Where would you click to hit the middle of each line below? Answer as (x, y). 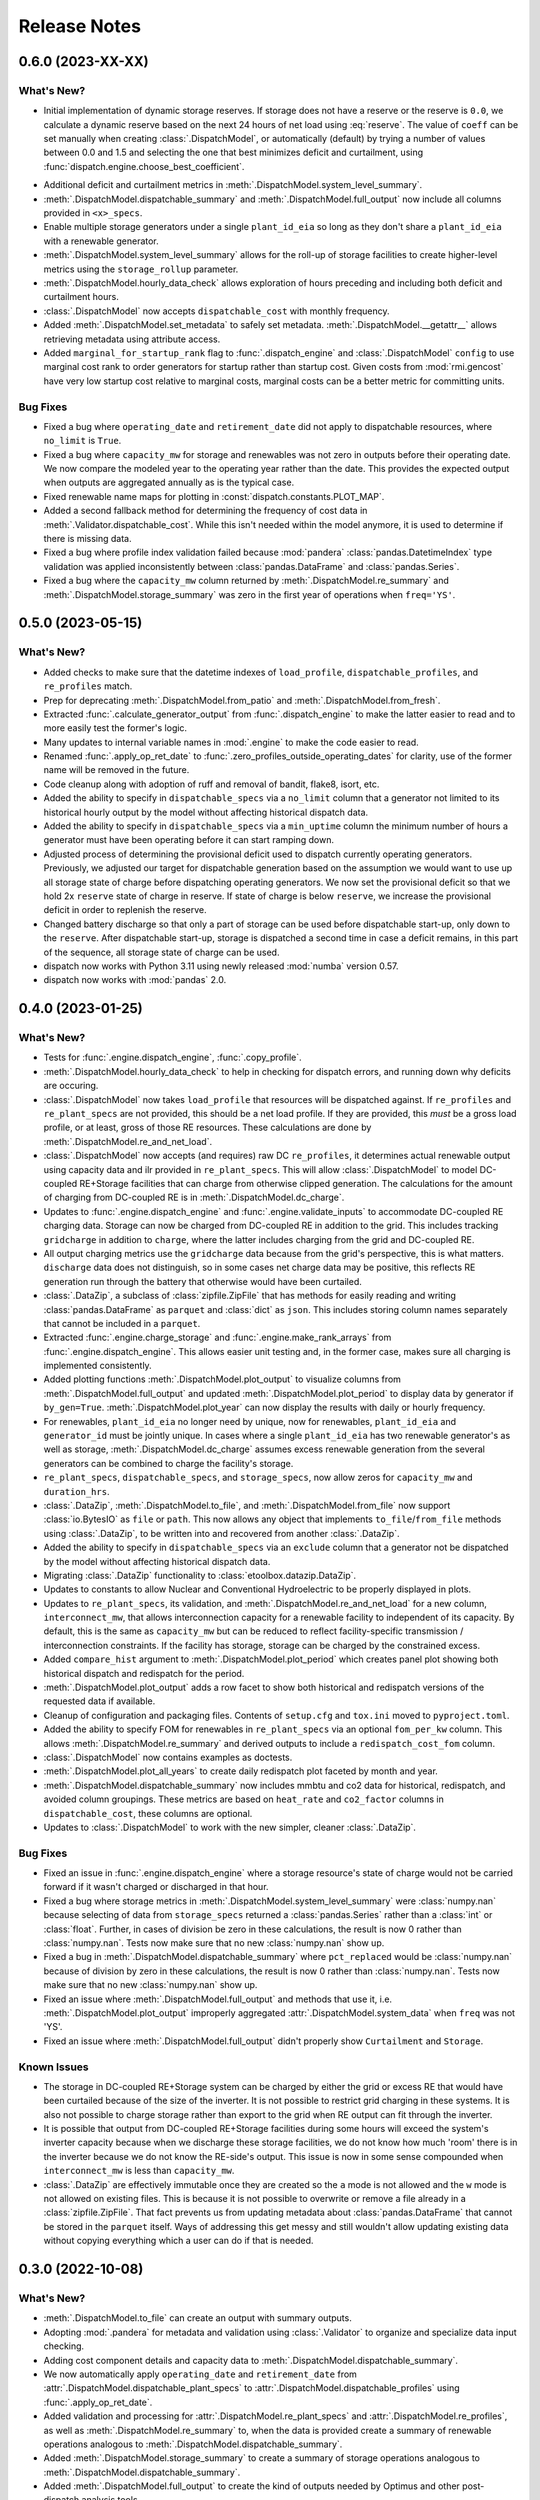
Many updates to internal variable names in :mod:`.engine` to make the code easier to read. (231, 742)
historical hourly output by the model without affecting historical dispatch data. (206, 812)
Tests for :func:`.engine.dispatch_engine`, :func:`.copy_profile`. (172, 1057)
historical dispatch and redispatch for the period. (144, 1673)
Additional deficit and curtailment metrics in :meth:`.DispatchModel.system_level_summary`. (233, 185)
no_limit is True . (82, 441)
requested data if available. (99, 1701)
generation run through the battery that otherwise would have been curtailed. (202, 1281)
